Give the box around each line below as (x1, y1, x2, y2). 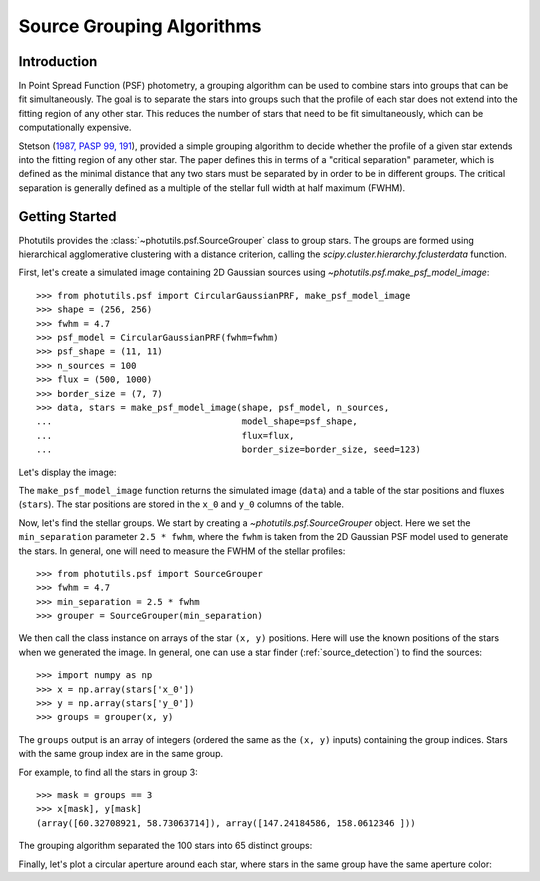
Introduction (18, 53, 98, 70)
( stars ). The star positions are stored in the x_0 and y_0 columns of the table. (18, 498, 345, 510)
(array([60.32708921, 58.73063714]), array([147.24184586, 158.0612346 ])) (36, 817, 416, 829)
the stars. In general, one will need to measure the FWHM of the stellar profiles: (18, 545, 346, 557)
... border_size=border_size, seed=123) (36, 444, 422, 455)
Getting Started (18, 208, 117, 225)
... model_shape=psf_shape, (36, 416, 359, 427)
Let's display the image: (18, 466, 117, 478)
